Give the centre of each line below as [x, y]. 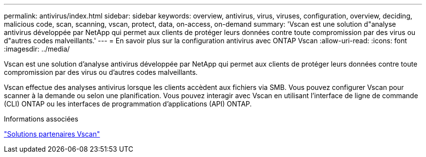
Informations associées [41, 119]
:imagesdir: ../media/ [37, 49]
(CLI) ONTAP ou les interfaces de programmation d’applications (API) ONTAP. [128, 104]
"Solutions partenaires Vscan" [52, 134]
